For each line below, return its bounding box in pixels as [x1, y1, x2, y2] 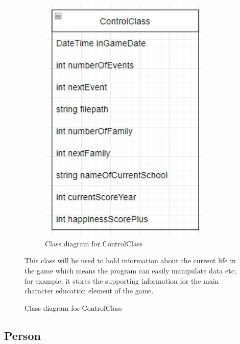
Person [4, 327, 41, 343]
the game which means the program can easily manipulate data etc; [25, 265, 236, 276]
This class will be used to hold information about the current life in [25, 255, 236, 266]
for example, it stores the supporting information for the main [25, 275, 219, 286]
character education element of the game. [25, 285, 154, 296]
